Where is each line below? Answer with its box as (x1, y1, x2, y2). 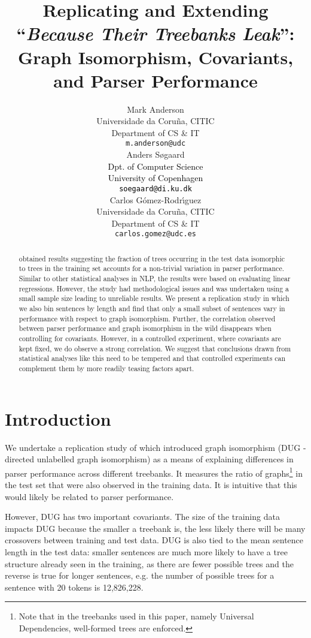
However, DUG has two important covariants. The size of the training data (5, 510, 280, 523)
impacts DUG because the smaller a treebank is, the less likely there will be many (5, 522, 306, 534)
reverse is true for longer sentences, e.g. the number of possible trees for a (5, 569, 275, 582)
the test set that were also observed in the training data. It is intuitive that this (5, 478, 297, 491)
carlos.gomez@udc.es (114, 230, 197, 239)
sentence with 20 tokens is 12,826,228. (5, 580, 144, 593)
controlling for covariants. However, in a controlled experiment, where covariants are (19, 333, 281, 344)
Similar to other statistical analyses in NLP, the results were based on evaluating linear (19, 273, 291, 284)
